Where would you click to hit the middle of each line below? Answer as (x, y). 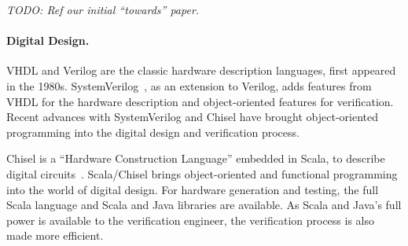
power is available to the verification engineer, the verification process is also (190, 220)
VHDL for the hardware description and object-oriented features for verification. (200, 101)
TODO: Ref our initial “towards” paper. (103, 9)
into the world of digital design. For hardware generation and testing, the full (193, 189)
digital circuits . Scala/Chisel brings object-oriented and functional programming (202, 173)
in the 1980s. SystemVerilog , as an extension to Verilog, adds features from (189, 85)
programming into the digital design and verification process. (153, 132)
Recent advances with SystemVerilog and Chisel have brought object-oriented (193, 117)
